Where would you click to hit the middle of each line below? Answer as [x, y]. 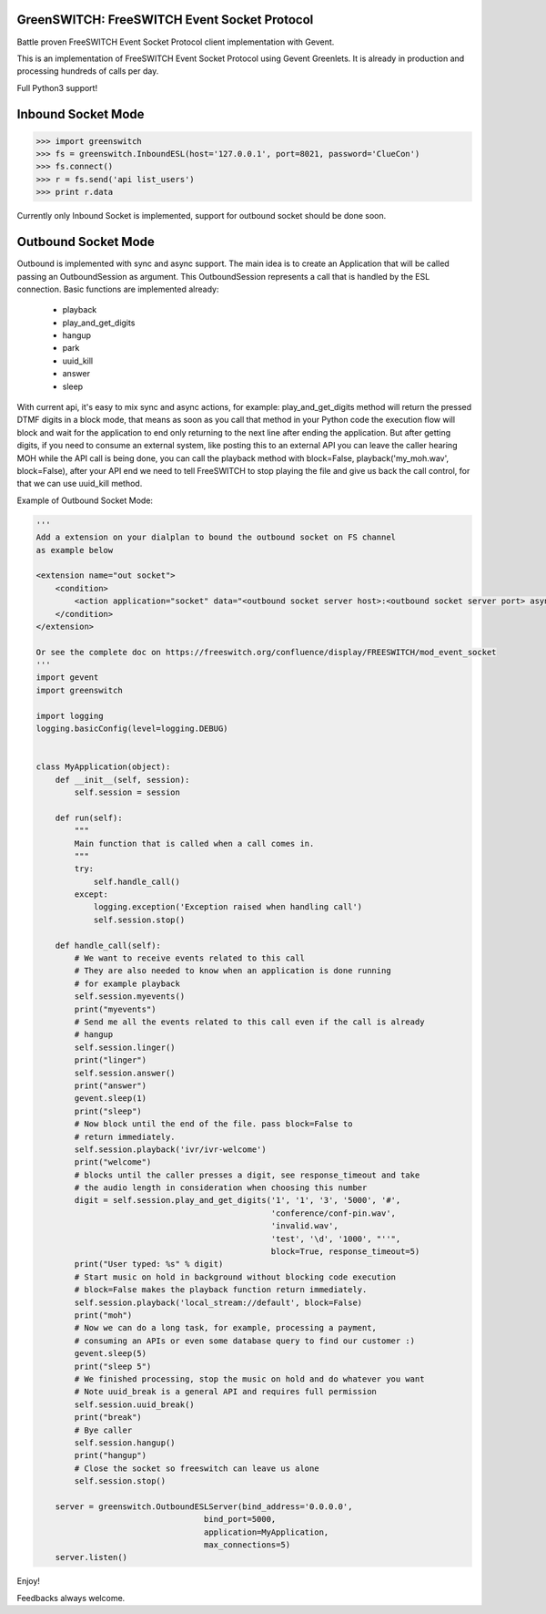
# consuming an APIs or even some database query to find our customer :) [245, 1341]
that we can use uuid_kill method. [80, 484]
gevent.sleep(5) [111, 1354]
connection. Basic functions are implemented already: [118, 289]
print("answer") [111, 1085]
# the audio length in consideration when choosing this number [221, 1188]
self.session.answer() [125, 1073]
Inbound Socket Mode [81, 114]
